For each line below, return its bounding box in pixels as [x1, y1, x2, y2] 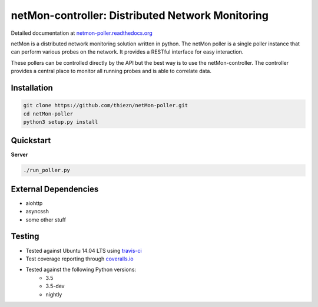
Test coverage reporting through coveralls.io [25, 255, 134, 262]
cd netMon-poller [23, 110, 74, 117]
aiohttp [25, 199, 43, 206]
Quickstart [11, 136, 51, 146]
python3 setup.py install [23, 118, 98, 125]
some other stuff [25, 216, 66, 223]
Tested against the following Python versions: [25, 266, 137, 273]
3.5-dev [45, 283, 65, 290]
